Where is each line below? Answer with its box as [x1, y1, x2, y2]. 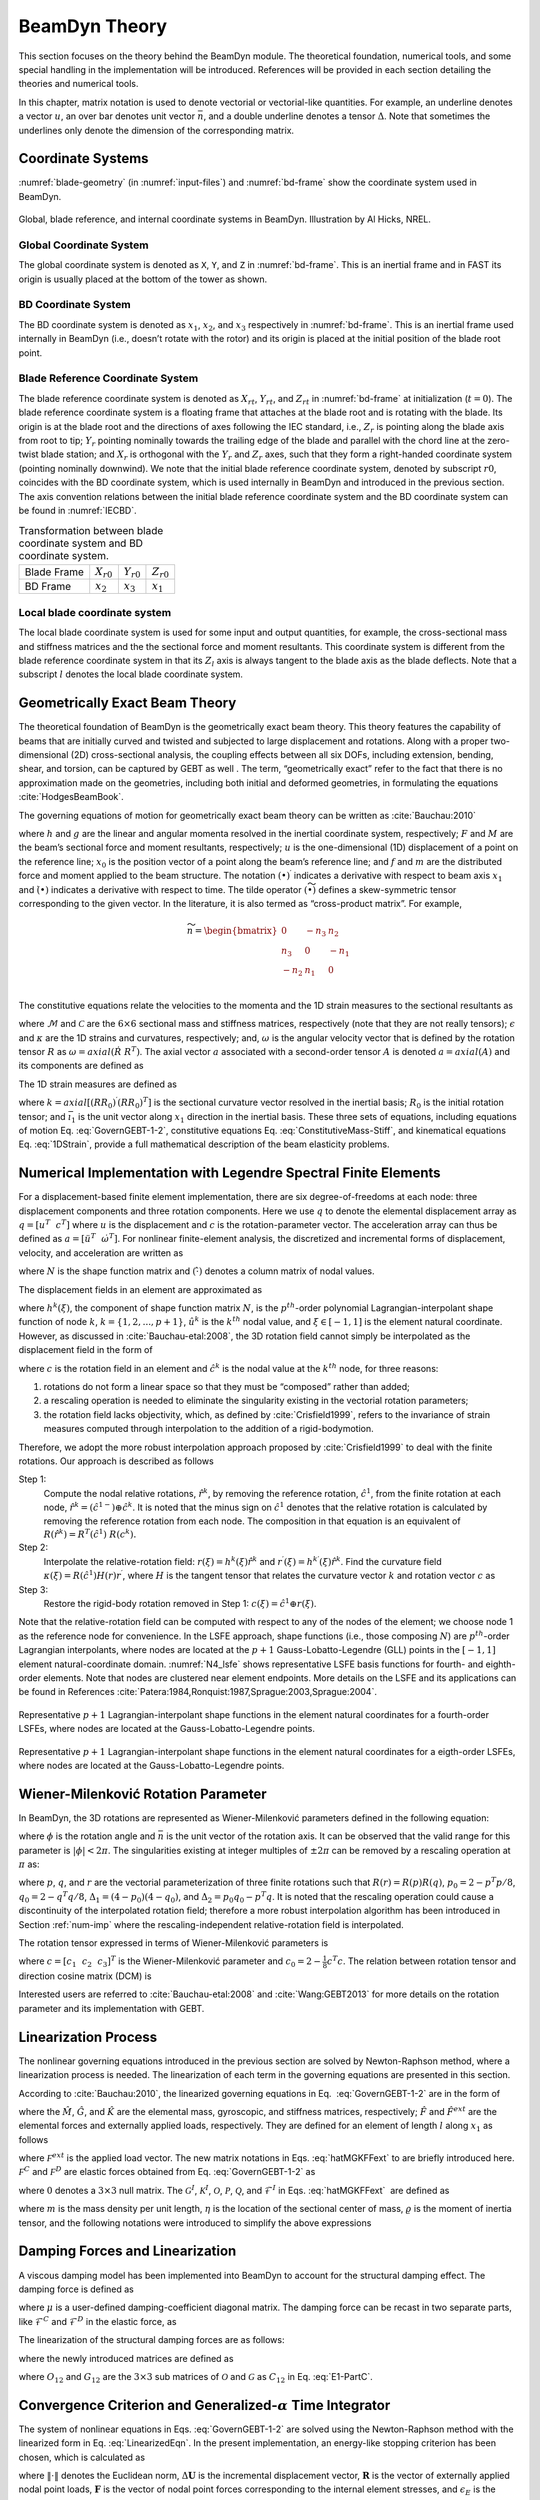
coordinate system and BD [18, 536, 144, 550]
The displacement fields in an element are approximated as [18, 1283, 263, 1295]
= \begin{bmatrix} [194, 925, 278, 936]
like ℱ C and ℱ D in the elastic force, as [18, 2315, 177, 2327]
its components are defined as [18, 1060, 144, 1072]
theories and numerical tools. [18, 78, 139, 90]
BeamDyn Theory [18, 15, 168, 37]
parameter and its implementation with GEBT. [18, 2002, 205, 2014]
